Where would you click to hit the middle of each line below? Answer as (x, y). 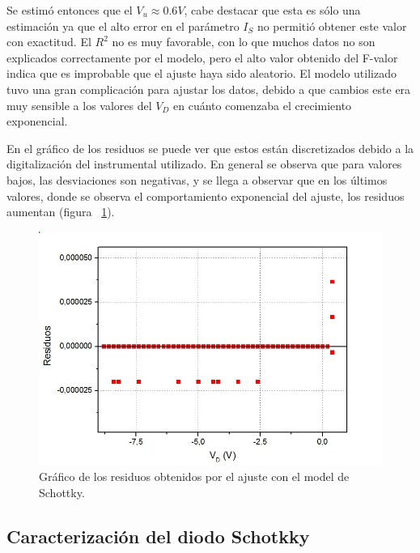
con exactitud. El (49, 42)
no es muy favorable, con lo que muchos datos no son (244, 42)
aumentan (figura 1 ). (61, 212)
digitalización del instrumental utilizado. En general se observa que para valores (204, 164)
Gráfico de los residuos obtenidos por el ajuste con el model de (194, 476)
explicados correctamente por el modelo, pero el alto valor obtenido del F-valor (202, 57)
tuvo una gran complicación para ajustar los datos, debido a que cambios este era (209, 89)
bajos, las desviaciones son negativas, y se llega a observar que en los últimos (197, 179)
